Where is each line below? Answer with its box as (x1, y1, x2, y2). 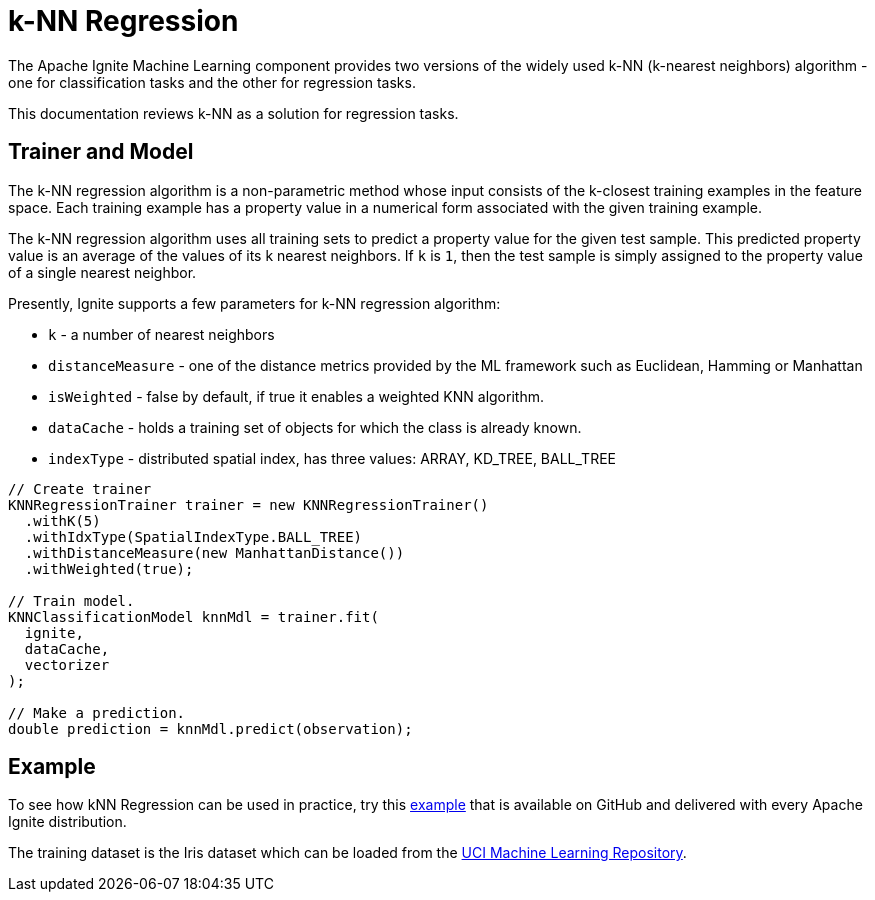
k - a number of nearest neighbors (48, 325, 275, 343)
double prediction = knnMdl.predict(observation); (8, 720, 413, 737)
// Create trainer (8, 480, 152, 497)
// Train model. (8, 592, 135, 609)
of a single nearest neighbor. (8, 263, 197, 281)
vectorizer (24, 656, 110, 673)
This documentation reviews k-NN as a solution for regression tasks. (8, 104, 459, 122)
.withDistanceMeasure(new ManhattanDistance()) (24, 544, 405, 561)
